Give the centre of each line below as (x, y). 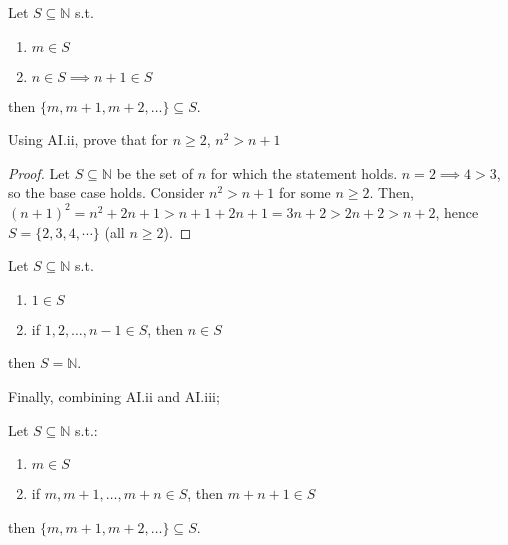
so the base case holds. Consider (106, 192)
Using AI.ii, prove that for (88, 139)
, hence (457, 211)
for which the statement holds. (304, 172)
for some (305, 192)
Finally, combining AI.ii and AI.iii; (114, 395)
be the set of (154, 172)
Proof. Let (39, 172)
